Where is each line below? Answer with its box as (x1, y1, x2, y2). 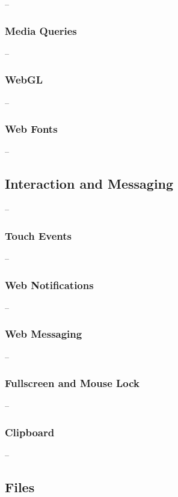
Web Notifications (5, 277, 94, 292)
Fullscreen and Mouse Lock (5, 376, 140, 391)
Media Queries (5, 23, 77, 38)
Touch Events (5, 228, 72, 243)
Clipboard (5, 425, 55, 439)
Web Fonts (5, 121, 58, 136)
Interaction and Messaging (5, 174, 174, 193)
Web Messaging (5, 326, 82, 341)
